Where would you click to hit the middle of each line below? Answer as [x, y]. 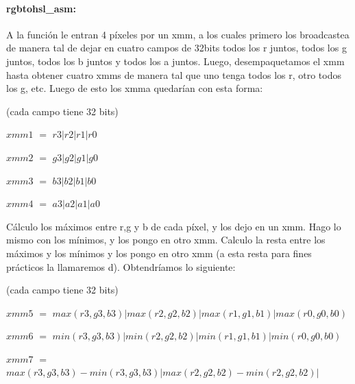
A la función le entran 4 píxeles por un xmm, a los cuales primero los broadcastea [178, 34]
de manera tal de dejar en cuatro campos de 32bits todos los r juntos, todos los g [176, 48]
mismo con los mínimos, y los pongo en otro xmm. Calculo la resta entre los [166, 240]
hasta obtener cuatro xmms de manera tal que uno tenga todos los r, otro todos [174, 74]
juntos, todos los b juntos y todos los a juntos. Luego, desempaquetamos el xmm [175, 61]
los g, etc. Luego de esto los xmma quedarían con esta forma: [135, 88]
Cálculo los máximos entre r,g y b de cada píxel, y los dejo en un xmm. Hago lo [174, 226]
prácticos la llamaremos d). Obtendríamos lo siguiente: [121, 266]
